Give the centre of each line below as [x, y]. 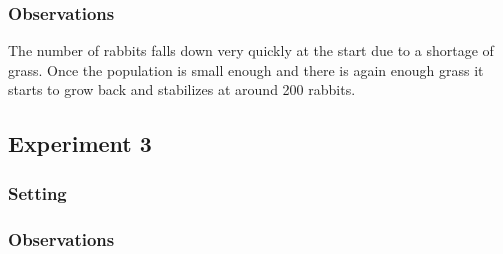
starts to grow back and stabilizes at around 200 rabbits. [182, 89]
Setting [37, 192]
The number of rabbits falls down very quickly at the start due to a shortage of [251, 50]
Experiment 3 [80, 143]
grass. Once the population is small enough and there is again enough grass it [246, 69]
